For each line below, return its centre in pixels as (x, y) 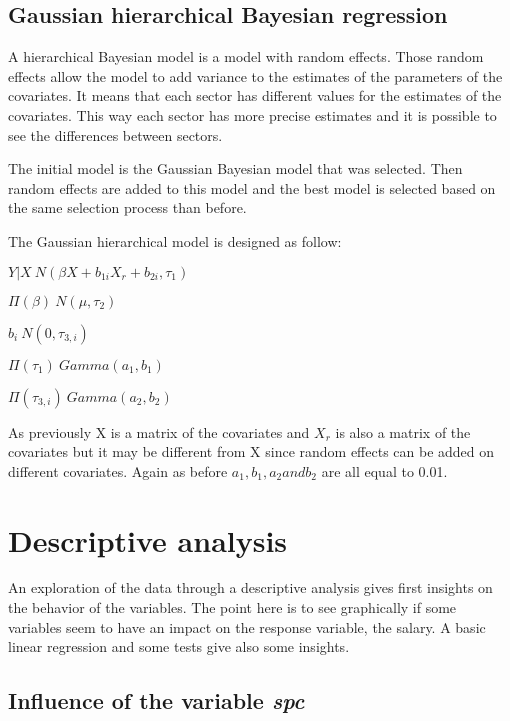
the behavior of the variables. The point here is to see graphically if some (232, 607)
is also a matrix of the (403, 431)
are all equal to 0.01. (384, 470)
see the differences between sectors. (115, 134)
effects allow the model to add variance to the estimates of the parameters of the (255, 75)
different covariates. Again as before (118, 470)
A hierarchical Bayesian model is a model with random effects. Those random (246, 56)
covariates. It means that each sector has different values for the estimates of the (255, 95)
